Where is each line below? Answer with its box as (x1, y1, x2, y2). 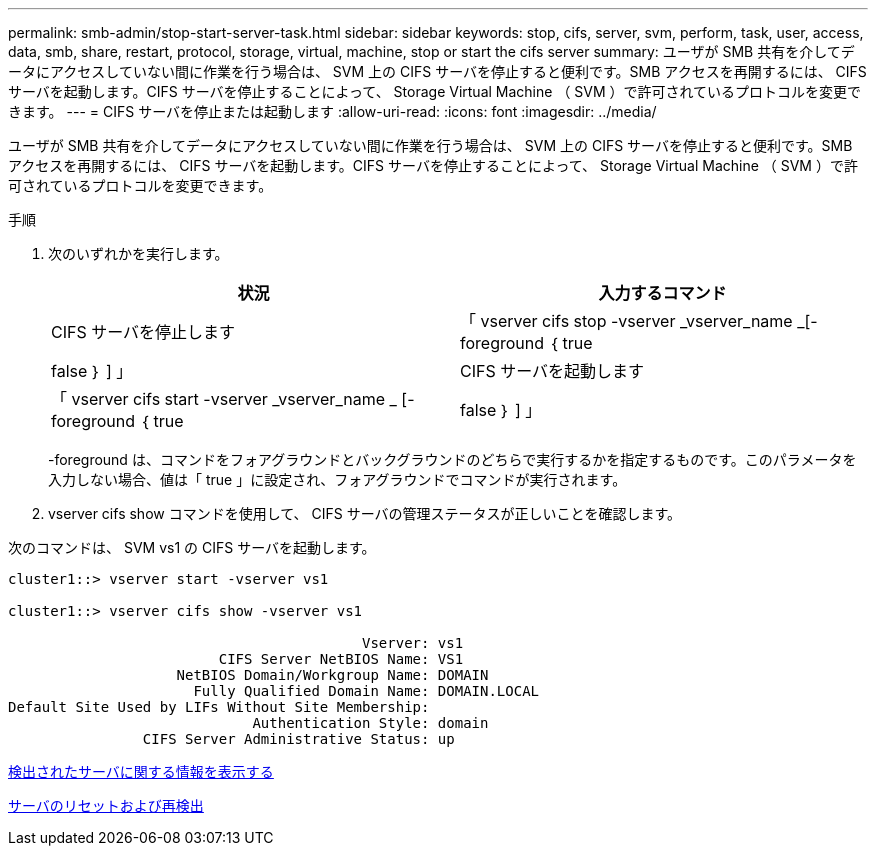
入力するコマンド (598, 283, 727, 303)
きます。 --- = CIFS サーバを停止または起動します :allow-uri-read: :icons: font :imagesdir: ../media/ (8, 103, 657, 120)
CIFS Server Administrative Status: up (142, 731, 455, 747)
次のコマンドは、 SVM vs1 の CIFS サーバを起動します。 (8, 539, 376, 556)
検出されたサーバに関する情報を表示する (8, 763, 274, 780)
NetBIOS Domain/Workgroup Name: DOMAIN (176, 667, 489, 683)
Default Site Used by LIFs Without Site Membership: (8, 699, 430, 715)
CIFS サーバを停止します (51, 322, 236, 342)
